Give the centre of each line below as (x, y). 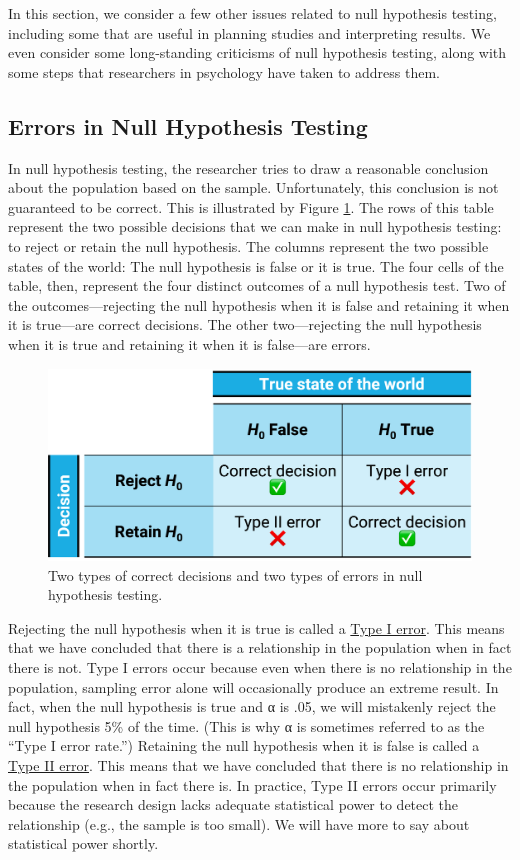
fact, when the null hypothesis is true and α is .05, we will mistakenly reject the (252, 706)
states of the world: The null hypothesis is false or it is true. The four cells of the (256, 265)
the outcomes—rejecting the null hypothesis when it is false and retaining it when (259, 304)
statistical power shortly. (83, 843)
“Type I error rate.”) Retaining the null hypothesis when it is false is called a (244, 745)
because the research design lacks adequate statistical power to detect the (233, 804)
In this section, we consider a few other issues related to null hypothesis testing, (252, 13)
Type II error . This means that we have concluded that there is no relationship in (258, 764)
